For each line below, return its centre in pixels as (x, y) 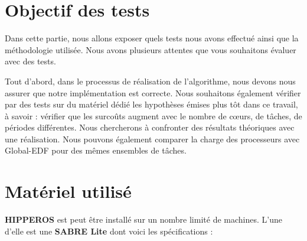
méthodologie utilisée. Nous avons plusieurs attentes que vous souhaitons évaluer (151, 49)
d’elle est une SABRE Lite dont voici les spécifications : (109, 231)
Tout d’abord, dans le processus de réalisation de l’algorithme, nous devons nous (150, 81)
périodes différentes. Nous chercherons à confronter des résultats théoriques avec (150, 127)
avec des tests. (30, 61)
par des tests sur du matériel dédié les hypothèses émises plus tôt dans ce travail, (151, 104)
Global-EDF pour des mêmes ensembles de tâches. (96, 150)
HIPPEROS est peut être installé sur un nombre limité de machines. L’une (143, 219)
